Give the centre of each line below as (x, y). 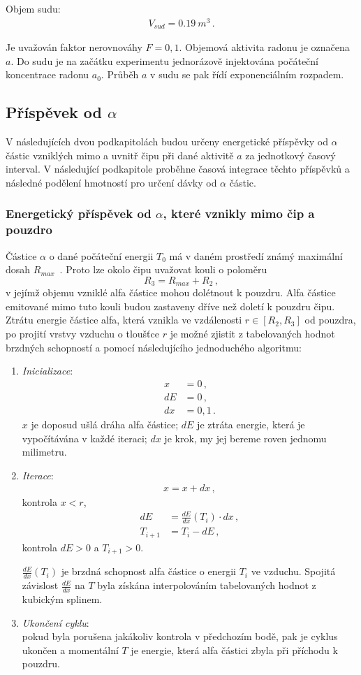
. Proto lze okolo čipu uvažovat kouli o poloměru (163, 269)
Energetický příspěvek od (79, 213)
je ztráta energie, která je (251, 424)
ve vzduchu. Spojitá (293, 571)
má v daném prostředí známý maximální (256, 255)
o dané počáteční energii (101, 255)
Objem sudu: (33, 8)
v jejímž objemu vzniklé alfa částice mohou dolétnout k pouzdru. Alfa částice (171, 292)
